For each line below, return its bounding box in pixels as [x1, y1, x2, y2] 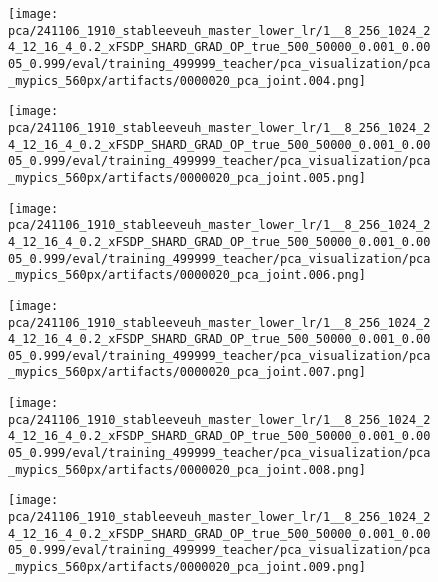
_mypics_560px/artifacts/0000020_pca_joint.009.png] [8, 560, 366, 575]
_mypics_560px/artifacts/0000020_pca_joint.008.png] [8, 462, 366, 477]
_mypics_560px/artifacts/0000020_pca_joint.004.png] [8, 73, 366, 88]
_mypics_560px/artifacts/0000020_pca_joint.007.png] [8, 365, 366, 380]
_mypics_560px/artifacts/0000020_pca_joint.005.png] [8, 170, 366, 185]
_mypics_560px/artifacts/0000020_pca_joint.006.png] [8, 268, 366, 283]
